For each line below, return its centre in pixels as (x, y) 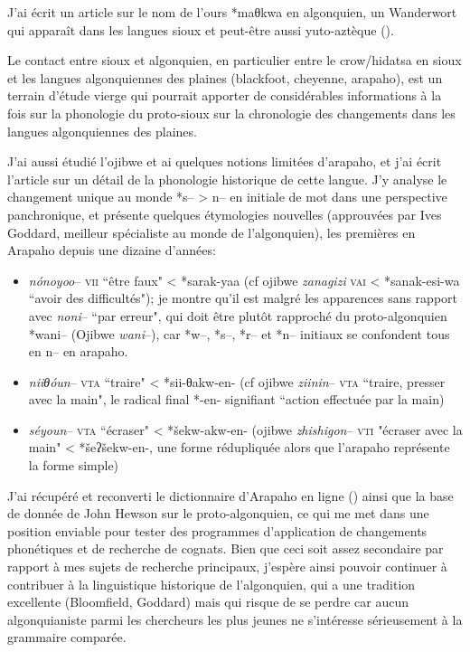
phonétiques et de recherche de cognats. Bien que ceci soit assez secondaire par (226, 548)
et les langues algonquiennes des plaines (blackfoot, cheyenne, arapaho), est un (225, 77)
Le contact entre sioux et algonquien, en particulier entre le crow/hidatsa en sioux (235, 60)
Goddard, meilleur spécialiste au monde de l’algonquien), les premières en (211, 232)
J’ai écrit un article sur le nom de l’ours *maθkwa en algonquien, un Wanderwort (232, 12)
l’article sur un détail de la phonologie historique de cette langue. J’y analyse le (227, 179)
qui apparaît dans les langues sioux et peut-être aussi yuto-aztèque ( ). (201, 29)
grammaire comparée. (67, 637)
